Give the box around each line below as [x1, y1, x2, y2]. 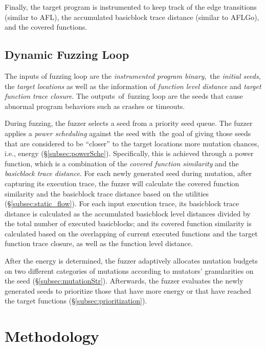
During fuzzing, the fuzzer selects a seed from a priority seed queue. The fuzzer [5, 118, 253, 128]
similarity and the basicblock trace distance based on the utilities [5, 188, 209, 199]
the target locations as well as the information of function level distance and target [5, 80, 261, 91]
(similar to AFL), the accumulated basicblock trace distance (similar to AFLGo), [5, 11, 259, 22]
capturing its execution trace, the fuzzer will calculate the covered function [5, 178, 239, 188]
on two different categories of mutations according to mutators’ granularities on [5, 265, 254, 276]
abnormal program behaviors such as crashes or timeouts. [5, 100, 185, 111]
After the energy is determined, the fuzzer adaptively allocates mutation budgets [5, 255, 258, 266]
